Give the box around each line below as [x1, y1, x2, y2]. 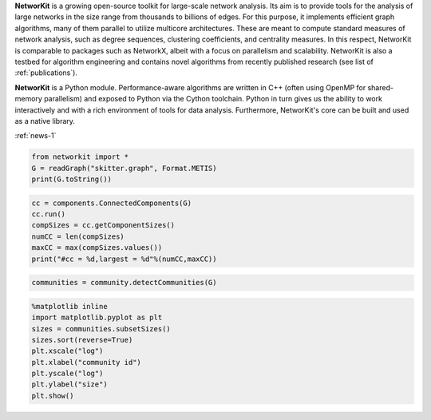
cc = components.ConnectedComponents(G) [31, 198, 192, 208]
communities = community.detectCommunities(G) [31, 278, 217, 287]
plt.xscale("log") [31, 347, 104, 355]
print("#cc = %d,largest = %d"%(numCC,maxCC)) [31, 254, 217, 263]
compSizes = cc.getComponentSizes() [31, 220, 176, 230]
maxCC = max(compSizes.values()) [31, 244, 163, 252]
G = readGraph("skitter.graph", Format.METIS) [31, 164, 217, 172]
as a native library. [14, 116, 76, 125]
